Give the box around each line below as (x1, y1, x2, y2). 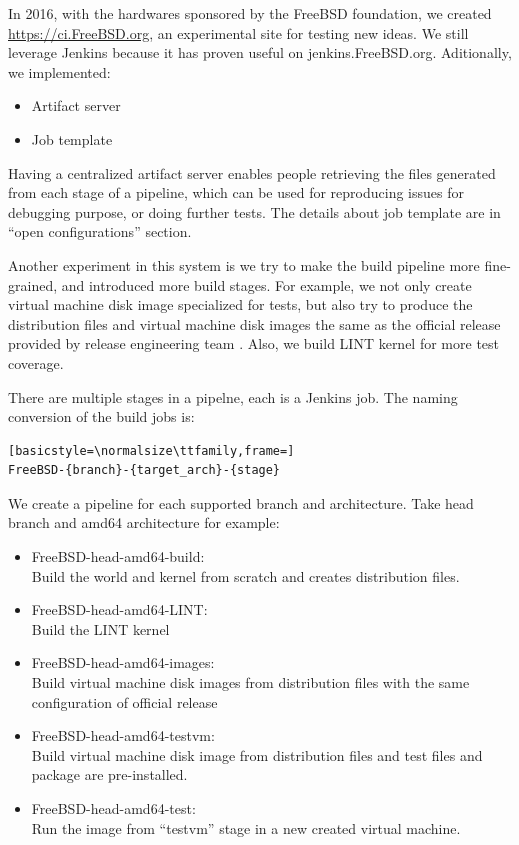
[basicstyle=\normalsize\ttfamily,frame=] (8, 443, 295, 458)
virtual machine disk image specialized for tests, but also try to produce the (8, 294, 473, 315)
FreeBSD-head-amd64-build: (31, 546, 205, 567)
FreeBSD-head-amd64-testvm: (31, 725, 215, 746)
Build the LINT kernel (31, 618, 170, 639)
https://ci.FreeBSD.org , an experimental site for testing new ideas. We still (8, 22, 469, 43)
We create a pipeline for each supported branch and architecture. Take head (8, 492, 474, 513)
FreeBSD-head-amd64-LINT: (31, 599, 208, 620)
